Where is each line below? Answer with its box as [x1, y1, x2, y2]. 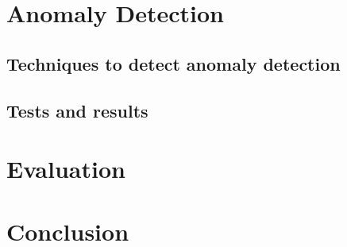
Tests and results [6, 98, 148, 122]
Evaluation [6, 152, 125, 185]
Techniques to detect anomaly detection [6, 51, 341, 75]
